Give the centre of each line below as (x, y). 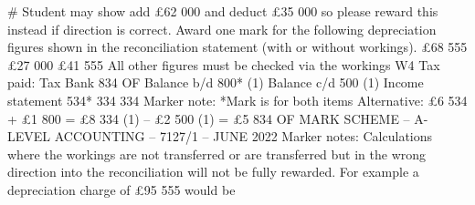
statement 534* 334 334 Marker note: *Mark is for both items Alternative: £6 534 (237, 100)
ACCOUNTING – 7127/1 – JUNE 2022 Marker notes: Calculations (243, 136)
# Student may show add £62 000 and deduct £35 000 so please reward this (223, 11)
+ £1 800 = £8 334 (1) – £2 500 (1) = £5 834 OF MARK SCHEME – (209, 118)
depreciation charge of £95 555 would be (121, 189)
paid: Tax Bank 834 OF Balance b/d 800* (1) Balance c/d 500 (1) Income (216, 82)
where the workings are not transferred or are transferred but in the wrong (217, 154)
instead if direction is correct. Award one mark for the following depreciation (222, 29)
